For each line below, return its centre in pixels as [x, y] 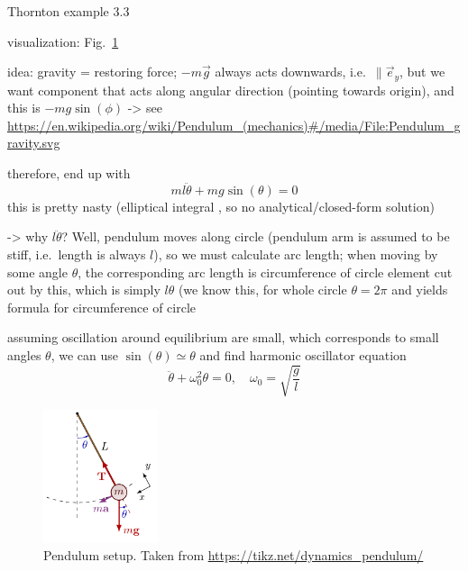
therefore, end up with [69, 173]
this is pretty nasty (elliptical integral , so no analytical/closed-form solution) [221, 206]
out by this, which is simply [84, 290]
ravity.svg [34, 143]
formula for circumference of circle [102, 307]
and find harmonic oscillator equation [303, 354]
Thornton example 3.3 [69, 11]
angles [24, 354]
